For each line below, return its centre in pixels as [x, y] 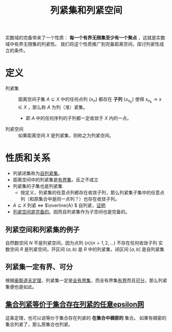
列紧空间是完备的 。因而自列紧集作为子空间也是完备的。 [71, 212]
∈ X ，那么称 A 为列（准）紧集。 [53, 107]
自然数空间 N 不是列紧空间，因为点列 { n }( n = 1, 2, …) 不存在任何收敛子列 [81, 243]
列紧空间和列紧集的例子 [42, 230]
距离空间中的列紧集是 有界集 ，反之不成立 [55, 180]
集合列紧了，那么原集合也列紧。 [39, 324]
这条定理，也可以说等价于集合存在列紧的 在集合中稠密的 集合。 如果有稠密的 [86, 318]
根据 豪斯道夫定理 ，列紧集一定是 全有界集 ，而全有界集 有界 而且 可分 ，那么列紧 [86, 280]
